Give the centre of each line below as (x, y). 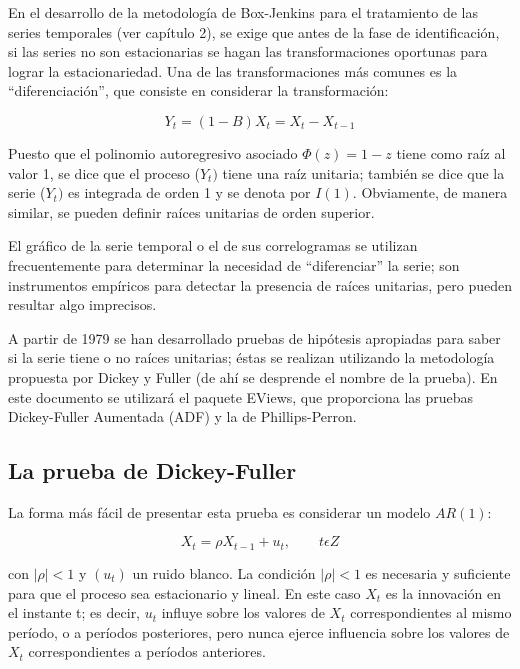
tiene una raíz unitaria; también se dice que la (363, 172)
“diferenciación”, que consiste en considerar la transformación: (198, 90)
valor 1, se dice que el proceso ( (104, 172)
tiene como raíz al (451, 152)
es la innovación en (443, 592)
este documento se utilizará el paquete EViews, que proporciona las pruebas (241, 396)
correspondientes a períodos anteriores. (147, 651)
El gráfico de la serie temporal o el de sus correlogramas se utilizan (213, 245)
